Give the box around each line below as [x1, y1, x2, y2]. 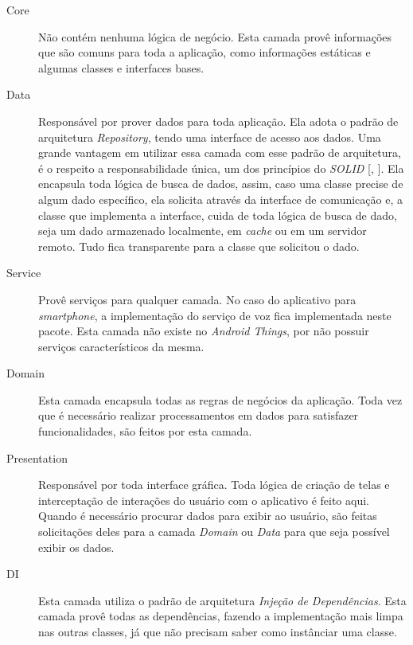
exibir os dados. [38, 538, 115, 555]
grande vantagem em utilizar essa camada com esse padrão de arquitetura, [38, 144, 401, 161]
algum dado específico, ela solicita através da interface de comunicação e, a [38, 190, 403, 207]
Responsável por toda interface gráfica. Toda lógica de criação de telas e [38, 476, 390, 493]
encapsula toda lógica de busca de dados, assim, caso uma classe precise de [38, 175, 403, 192]
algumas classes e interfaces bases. [38, 59, 205, 76]
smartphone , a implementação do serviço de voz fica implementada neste [38, 307, 392, 323]
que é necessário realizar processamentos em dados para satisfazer [38, 407, 359, 424]
